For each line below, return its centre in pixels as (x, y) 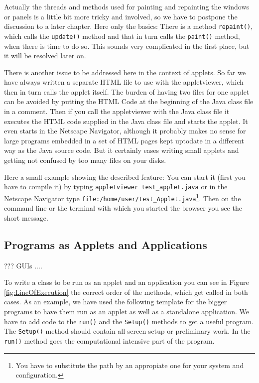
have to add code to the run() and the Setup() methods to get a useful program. (129, 321)
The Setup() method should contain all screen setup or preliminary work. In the (127, 331)
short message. (26, 217)
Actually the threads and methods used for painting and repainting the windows (127, 6)
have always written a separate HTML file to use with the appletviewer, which (124, 82)
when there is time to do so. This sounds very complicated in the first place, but (127, 46)
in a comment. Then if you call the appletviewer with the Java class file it (117, 111)
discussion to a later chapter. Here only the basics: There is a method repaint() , (129, 26)
